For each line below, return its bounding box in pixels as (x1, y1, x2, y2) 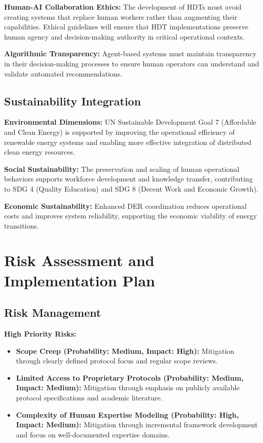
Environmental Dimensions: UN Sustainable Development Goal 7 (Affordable (4, 117, 256, 127)
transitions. (4, 220, 39, 231)
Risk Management (4, 305, 101, 320)
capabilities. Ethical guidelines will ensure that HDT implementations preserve (4, 21, 248, 32)
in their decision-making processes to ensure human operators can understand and (4, 58, 259, 68)
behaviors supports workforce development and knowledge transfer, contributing (4, 173, 253, 184)
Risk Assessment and (4, 250, 155, 271)
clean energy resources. (4, 146, 75, 157)
